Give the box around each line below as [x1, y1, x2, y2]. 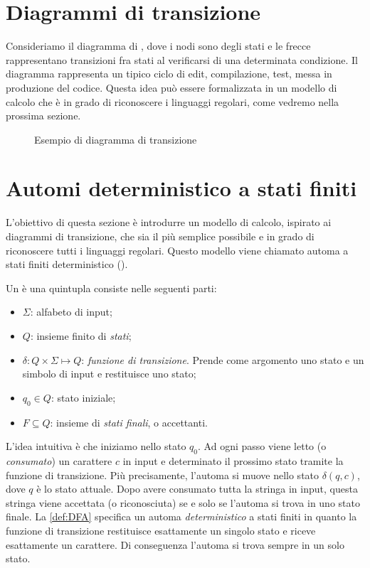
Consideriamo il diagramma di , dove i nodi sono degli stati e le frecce [6, 38, 311, 53]
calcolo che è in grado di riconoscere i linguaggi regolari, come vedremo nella [6, 94, 339, 109]
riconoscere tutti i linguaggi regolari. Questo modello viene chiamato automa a [6, 242, 349, 257]
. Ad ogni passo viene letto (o [198, 439, 327, 454]
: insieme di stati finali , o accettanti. [50, 414, 208, 429]
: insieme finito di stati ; [30, 328, 132, 343]
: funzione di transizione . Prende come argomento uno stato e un [81, 352, 364, 367]
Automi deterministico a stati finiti [6, 173, 357, 203]
